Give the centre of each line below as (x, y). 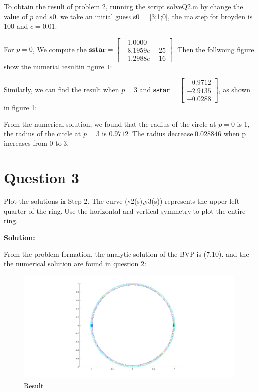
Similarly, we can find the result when (62, 90)
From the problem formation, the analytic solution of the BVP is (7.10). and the (127, 254)
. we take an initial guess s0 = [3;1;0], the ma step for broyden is (154, 16)
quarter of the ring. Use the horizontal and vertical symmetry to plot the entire (125, 211)
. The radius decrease (161, 133)
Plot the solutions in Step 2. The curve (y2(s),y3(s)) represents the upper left (122, 201)
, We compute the (60, 49)
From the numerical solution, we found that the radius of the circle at (110, 124)
